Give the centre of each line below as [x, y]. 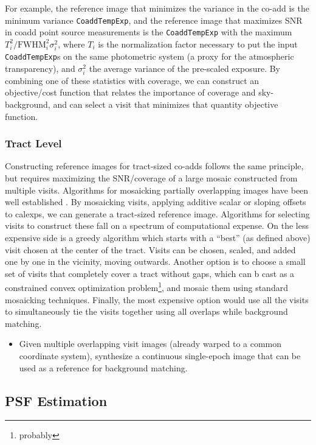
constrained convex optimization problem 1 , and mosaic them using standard [146, 287]
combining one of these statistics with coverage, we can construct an [132, 80]
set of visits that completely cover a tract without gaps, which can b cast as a [150, 273]
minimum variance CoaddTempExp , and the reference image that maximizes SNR [154, 20]
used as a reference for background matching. [103, 367]
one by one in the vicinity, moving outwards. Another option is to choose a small [155, 261]
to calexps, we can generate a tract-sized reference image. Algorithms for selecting [157, 213]
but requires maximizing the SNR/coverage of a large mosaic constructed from [151, 178]
